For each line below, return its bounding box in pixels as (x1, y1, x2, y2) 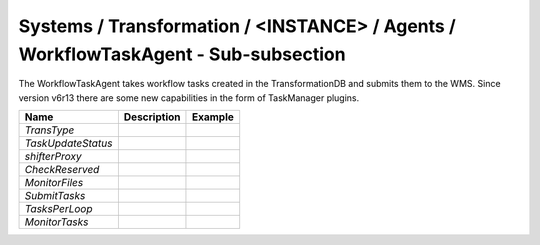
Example (191, 110, 235, 124)
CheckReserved (24, 163, 100, 177)
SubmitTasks (24, 189, 86, 203)
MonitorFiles (24, 176, 84, 190)
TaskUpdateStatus (24, 136, 113, 150)
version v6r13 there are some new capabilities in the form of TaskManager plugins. (18, 91, 360, 104)
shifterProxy (24, 150, 82, 164)
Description (123, 110, 181, 124)
